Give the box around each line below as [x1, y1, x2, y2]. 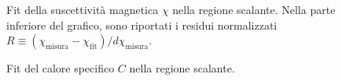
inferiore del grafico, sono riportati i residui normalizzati [6, 16, 278, 33]
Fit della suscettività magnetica [6, 2, 159, 17]
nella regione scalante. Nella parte [172, 2, 336, 17]
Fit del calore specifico [6, 60, 115, 76]
